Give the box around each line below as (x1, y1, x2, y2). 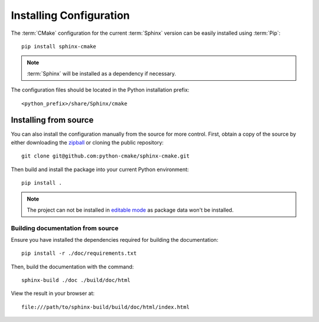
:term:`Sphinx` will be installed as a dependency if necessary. (27, 70, 177, 77)
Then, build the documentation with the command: (11, 263, 134, 270)
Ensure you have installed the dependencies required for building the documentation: (11, 236, 219, 243)
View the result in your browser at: (11, 290, 95, 297)
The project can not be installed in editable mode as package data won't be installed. (27, 206, 234, 213)
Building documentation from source (11, 224, 119, 232)
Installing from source (11, 115, 94, 125)
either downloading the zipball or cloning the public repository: (11, 139, 164, 146)
